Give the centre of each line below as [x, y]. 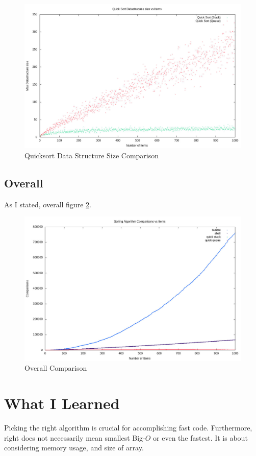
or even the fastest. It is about [200, 437]
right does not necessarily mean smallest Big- [75, 437]
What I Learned [62, 403]
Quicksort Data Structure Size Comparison [92, 155]
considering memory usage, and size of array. [74, 448]
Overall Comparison [56, 368]
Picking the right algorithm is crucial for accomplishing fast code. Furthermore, [128, 428]
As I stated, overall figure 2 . [48, 204]
